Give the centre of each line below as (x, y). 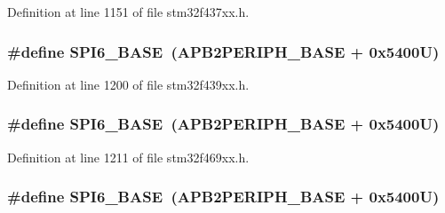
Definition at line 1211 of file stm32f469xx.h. (128, 157)
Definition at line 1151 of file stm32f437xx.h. (128, 12)
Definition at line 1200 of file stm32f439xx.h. (128, 84)
